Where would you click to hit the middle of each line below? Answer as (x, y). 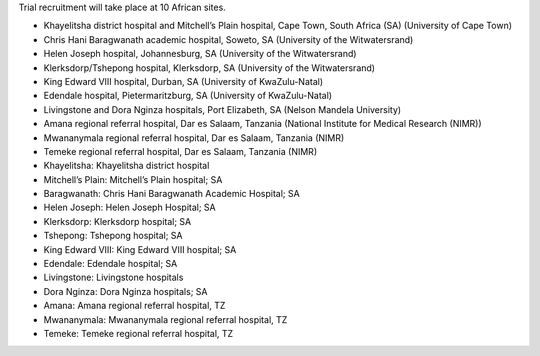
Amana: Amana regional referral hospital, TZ (134, 306)
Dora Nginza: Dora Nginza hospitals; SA (125, 291)
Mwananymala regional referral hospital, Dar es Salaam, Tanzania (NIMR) (194, 137)
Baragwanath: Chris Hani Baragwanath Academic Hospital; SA (171, 194)
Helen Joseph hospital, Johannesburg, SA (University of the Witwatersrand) (200, 54)
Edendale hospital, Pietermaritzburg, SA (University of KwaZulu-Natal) (188, 96)
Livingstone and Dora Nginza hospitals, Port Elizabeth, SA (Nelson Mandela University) (222, 109)
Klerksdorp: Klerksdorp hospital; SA (117, 221)
